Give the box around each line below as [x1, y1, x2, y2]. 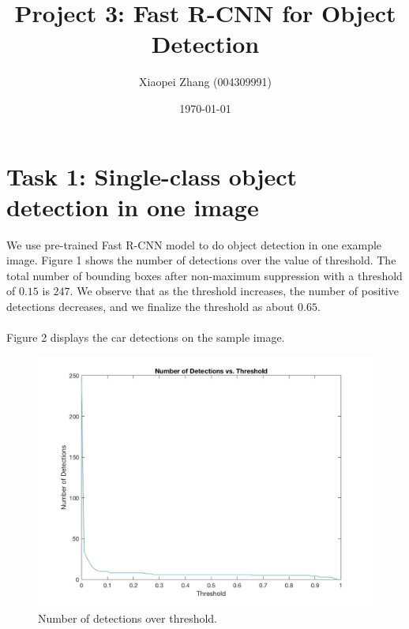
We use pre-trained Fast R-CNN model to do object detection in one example [6, 236, 382, 253]
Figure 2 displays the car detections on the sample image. [6, 329, 285, 346]
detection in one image [6, 190, 259, 223]
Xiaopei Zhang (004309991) [138, 73, 272, 90]
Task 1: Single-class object [6, 159, 298, 192]
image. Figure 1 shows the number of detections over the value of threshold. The [6, 252, 396, 268]
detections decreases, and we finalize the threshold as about [6, 298, 295, 314]
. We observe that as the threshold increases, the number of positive [69, 283, 399, 299]
